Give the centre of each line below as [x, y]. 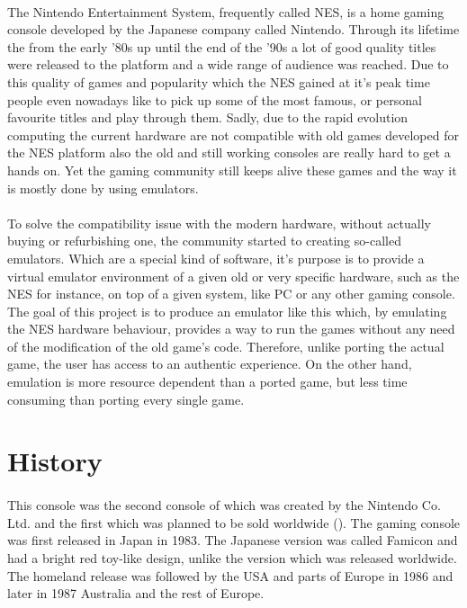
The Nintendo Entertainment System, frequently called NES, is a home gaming [226, 11]
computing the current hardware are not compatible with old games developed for [233, 134]
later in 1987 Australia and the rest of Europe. [136, 593]
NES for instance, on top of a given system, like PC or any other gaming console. [231, 294]
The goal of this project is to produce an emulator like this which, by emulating [227, 311]
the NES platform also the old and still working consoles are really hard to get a [229, 152]
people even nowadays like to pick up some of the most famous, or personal [215, 99]
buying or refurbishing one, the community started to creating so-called [204, 241]
